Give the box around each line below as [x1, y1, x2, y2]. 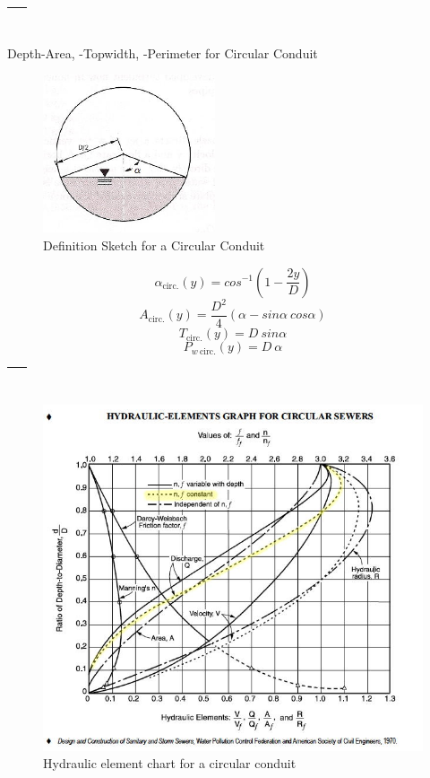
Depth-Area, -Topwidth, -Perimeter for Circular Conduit [7, 43, 318, 62]
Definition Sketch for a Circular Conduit [43, 235, 265, 254]
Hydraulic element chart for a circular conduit [43, 754, 297, 773]
